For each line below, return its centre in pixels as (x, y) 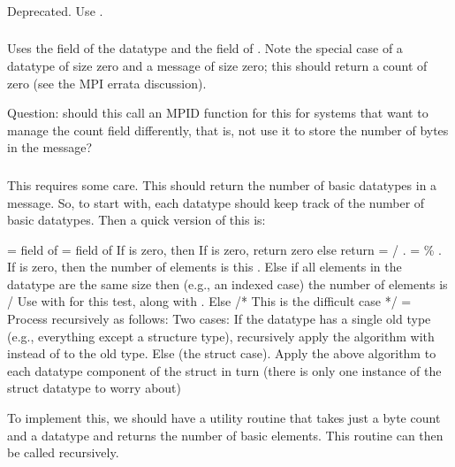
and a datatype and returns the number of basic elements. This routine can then (225, 435)
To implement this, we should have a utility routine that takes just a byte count (224, 418)
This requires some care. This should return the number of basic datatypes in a (222, 184)
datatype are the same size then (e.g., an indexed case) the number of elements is (227, 283)
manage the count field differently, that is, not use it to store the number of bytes (228, 130)
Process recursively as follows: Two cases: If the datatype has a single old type (219, 319)
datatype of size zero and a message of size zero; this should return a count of (217, 66)
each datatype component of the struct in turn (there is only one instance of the (224, 370)
